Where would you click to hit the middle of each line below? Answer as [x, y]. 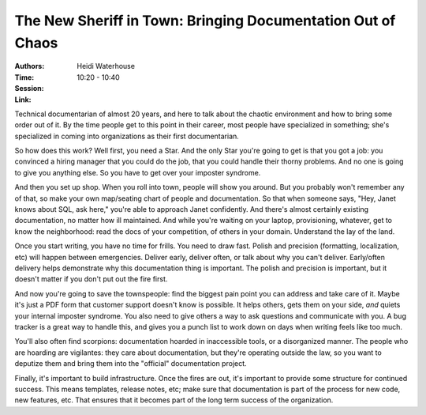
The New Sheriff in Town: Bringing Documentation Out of [205, 21]
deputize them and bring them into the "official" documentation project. [131, 364]
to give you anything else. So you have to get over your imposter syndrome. [138, 172]
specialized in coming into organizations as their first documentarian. [127, 136]
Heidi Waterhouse [106, 66]
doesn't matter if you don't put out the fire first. [91, 279]
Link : [23, 100]
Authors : [30, 66]
